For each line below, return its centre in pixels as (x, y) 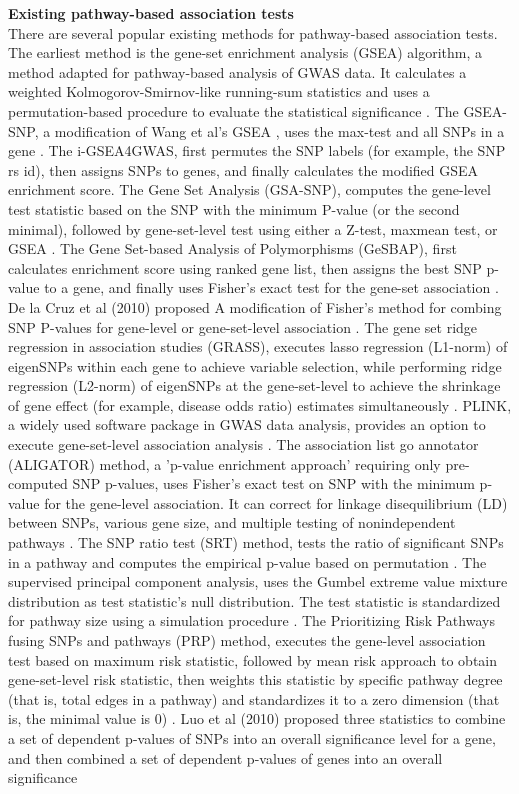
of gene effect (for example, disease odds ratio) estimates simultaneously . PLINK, (260, 404)
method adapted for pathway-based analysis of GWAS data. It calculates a (237, 71)
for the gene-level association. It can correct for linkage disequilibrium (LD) (276, 502)
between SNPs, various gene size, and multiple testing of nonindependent (232, 522)
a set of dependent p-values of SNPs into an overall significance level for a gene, (252, 737)
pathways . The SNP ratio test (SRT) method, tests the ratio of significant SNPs (256, 542)
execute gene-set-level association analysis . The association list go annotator (243, 444)
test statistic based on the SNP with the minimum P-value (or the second (234, 208)
